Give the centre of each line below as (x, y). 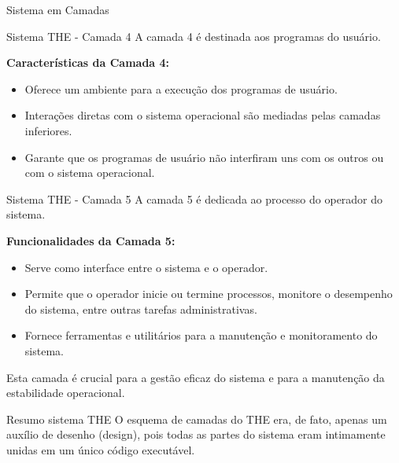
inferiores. (48, 130)
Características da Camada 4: (88, 62)
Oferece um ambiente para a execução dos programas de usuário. (181, 88)
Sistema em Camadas (58, 9)
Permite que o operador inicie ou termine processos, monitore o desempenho (209, 294)
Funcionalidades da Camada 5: (91, 240)
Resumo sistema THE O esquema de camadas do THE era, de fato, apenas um (197, 419)
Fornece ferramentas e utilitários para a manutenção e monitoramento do (201, 335)
